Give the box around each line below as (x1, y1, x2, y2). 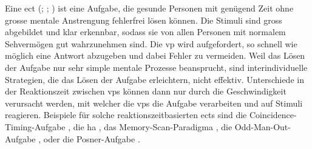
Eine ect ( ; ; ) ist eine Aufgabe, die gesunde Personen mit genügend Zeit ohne (5, 2, 294, 14)
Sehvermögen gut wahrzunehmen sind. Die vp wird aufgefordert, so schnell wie (5, 37, 297, 50)
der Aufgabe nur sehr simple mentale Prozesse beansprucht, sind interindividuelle (5, 61, 308, 73)
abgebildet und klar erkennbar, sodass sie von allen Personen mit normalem (5, 25, 286, 38)
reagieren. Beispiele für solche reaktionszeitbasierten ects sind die (5, 108, 247, 121)
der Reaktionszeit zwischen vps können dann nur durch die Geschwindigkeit (5, 85, 287, 98)
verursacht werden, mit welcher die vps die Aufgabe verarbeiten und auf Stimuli (5, 96, 303, 109)
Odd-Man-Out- (234, 120, 291, 133)
